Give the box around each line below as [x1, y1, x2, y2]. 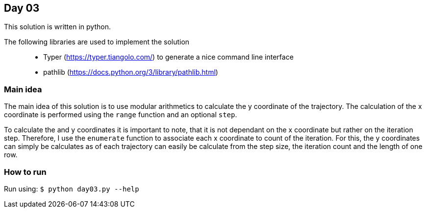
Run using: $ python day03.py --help [4, 184, 139, 193]
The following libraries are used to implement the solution [4, 38, 190, 46]
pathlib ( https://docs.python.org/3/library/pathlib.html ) [43, 68, 218, 77]
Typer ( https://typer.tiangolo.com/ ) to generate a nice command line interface [43, 53, 294, 62]
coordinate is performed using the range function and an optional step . [4, 110, 237, 119]
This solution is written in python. [4, 22, 111, 31]
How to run [4, 167, 47, 177]
